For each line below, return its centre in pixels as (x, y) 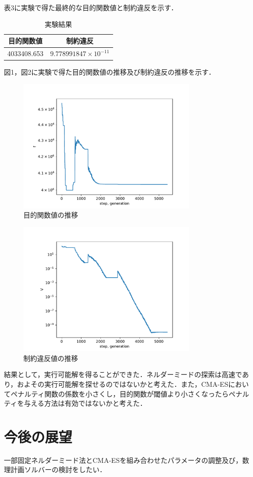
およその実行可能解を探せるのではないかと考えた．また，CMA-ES (123, 384)
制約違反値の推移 (51, 358)
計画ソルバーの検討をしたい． (58, 469)
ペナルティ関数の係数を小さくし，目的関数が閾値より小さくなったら (119, 393)
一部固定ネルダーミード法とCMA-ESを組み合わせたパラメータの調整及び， (123, 460)
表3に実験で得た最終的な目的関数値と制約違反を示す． (91, 7)
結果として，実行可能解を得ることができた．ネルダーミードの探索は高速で (123, 374)
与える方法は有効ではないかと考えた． (85, 403)
